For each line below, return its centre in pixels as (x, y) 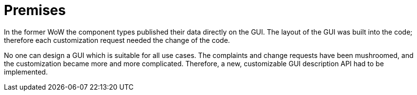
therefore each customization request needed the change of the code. (117, 40)
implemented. (26, 72)
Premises (35, 10)
